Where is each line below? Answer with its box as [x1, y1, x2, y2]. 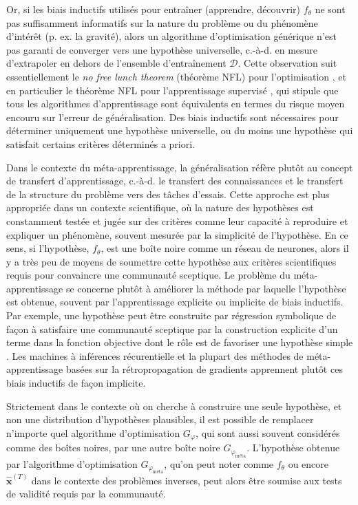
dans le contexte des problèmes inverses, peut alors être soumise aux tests [31, 473, 342, 487]
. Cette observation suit [238, 56, 337, 70]
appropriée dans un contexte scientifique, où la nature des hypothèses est [6, 200, 314, 215]
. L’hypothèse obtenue [246, 440, 340, 455]
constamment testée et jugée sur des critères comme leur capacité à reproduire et [6, 213, 348, 228]
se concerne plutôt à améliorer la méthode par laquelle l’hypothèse [65, 281, 346, 295]
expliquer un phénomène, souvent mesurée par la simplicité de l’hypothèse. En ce [6, 227, 348, 241]
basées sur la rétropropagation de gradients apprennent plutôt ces [65, 362, 343, 376]
